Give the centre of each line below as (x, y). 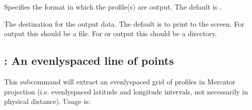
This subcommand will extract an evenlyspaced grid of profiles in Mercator (120, 81)
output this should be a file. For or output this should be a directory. (111, 33)
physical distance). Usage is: (47, 101)
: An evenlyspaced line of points (89, 61)
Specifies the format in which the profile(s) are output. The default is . (113, 7)
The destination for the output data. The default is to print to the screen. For (124, 23)
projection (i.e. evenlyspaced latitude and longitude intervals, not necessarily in (126, 91)
